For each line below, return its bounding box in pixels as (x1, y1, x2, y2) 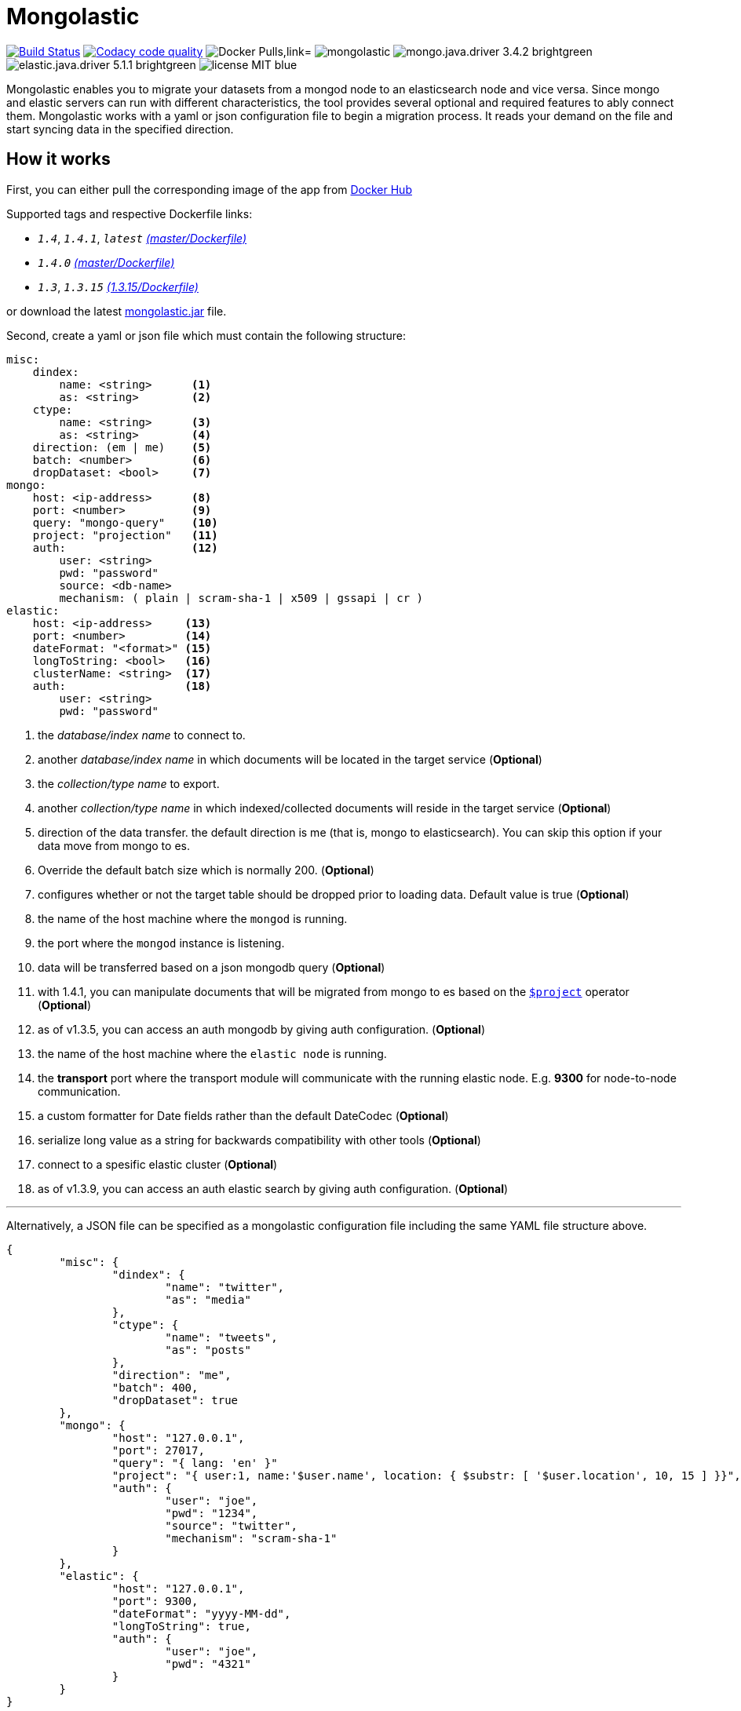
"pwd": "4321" (165, 1657, 251, 1670)
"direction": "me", (111, 1368, 232, 1381)
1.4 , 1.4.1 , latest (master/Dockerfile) (38, 231, 247, 245)
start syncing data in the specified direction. (6, 122, 234, 136)
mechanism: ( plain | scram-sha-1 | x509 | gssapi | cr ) (59, 591, 424, 604)
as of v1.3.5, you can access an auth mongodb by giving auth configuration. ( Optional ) (38, 1022, 486, 1036)
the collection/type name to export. (38, 776, 220, 790)
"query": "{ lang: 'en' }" (111, 1456, 278, 1469)
